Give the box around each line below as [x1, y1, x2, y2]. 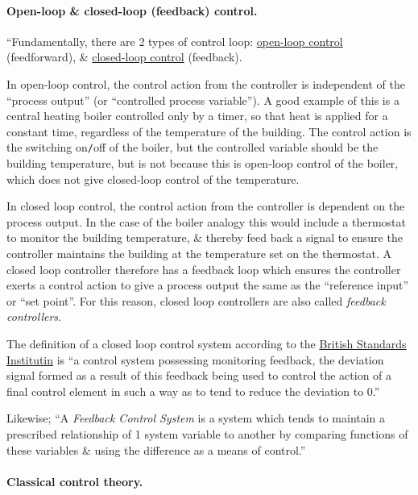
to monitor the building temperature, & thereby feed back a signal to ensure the [6, 229, 403, 246]
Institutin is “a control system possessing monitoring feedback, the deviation [6, 351, 384, 368]
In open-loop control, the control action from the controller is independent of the [6, 75, 405, 92]
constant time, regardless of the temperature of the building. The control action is [6, 123, 412, 139]
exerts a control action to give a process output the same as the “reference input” [6, 277, 409, 293]
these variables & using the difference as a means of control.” [6, 441, 306, 458]
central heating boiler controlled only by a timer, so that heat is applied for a [6, 107, 388, 124]
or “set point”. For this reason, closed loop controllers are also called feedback [6, 292, 386, 309]
